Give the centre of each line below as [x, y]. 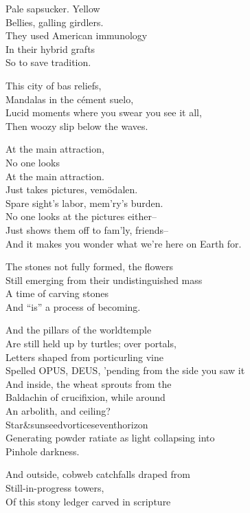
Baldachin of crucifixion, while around [86, 397]
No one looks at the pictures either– [81, 216]
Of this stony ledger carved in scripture [88, 501]
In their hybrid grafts [50, 48]
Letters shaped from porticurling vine [84, 357]
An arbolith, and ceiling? [58, 411]
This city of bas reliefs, [54, 85]
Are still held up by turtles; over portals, [91, 343]
